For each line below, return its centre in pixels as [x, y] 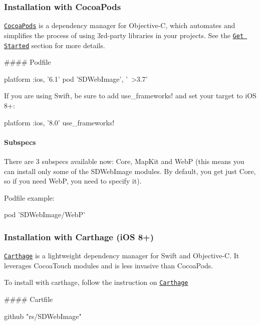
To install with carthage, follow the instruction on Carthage [96, 282]
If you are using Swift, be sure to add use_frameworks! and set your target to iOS [130, 96]
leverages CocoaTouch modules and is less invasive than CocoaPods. [109, 265]
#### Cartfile [29, 299]
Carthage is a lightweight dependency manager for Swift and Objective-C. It [122, 256]
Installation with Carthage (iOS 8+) [79, 236]
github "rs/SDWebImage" [43, 316]
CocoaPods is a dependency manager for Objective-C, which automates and [120, 25]
